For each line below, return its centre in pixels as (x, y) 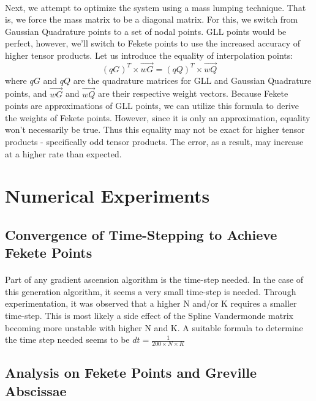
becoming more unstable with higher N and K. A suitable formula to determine (154, 327)
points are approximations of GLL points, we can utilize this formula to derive (152, 106)
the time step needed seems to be (67, 339)
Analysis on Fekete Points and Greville (131, 373)
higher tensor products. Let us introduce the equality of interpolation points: (149, 55)
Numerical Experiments (107, 196)
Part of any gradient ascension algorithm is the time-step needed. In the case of (154, 279)
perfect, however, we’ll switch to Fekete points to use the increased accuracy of (153, 43)
